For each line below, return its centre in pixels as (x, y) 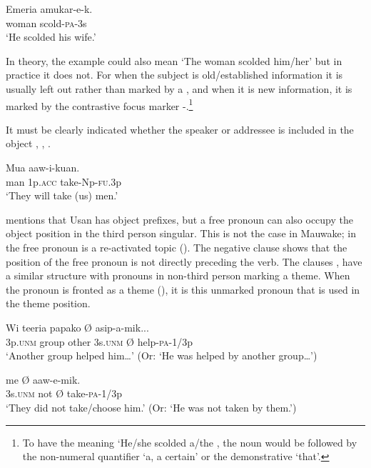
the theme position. (48, 303)
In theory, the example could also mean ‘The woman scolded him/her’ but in (174, 60)
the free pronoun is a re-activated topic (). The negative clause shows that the (177, 247)
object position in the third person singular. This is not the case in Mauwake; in (181, 233)
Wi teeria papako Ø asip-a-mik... (77, 327)
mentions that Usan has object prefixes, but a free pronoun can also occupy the (180, 219)
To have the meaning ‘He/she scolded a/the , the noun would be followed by (190, 442)
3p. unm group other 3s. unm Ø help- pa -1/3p (99, 341)
